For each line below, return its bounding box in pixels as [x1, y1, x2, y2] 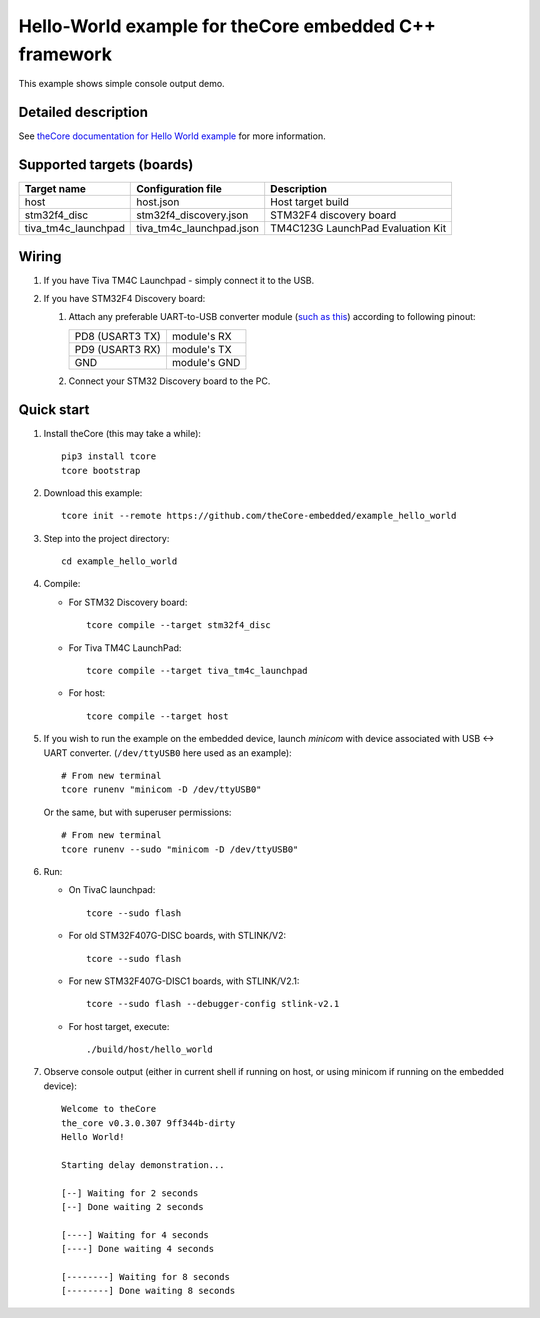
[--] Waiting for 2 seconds [61, 1187, 199, 1199]
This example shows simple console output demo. [18, 78, 225, 90]
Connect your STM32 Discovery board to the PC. [68, 375, 271, 387]
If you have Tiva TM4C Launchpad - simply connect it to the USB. [43, 274, 315, 286]
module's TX [171, 342, 232, 356]
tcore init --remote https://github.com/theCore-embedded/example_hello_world [61, 510, 457, 522]
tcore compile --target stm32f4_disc [86, 620, 272, 631]
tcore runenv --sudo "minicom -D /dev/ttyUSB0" [61, 843, 299, 855]
